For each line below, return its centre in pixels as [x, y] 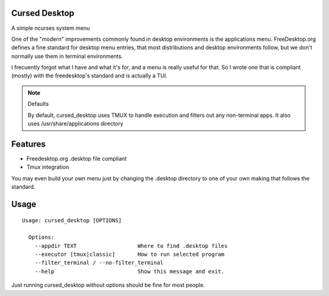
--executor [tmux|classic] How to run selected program [129, 255]
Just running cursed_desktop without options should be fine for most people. [108, 285]
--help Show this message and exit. [129, 271]
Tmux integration [48, 167]
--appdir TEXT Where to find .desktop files [131, 246]
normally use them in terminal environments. [67, 56]
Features [28, 144]
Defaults [38, 104]
